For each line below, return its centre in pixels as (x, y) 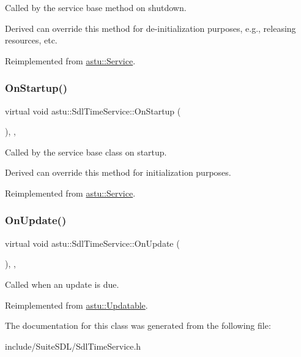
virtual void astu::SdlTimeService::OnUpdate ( (92, 243)
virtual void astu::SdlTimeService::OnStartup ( (93, 111)
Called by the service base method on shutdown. (96, 7)
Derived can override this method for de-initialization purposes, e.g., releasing (150, 28)
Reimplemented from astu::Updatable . (76, 305)
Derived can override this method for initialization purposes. (118, 172)
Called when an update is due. (62, 284)
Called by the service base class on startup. (86, 152)
